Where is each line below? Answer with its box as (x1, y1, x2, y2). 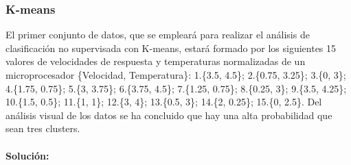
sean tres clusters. (5, 121, 80, 136)
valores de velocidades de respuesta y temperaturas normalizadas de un (5, 54, 306, 68)
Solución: (5, 148, 49, 162)
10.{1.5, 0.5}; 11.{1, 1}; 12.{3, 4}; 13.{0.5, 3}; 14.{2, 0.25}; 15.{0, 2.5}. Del (5, 94, 322, 109)
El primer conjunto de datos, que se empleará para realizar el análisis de (5, 27, 310, 42)
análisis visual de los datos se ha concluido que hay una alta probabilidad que (5, 107, 332, 122)
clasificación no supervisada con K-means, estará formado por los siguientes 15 (5, 40, 337, 55)
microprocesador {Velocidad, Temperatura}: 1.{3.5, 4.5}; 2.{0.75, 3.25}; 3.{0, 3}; (5, 68, 346, 81)
